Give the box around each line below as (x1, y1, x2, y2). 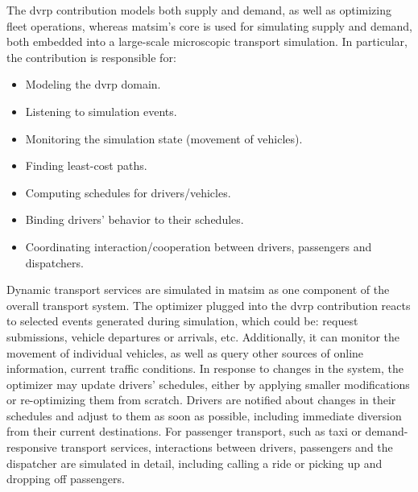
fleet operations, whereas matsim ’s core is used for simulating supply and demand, (6, 17, 412, 34)
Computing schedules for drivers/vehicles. (25, 184, 231, 201)
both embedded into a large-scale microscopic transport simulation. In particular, (6, 33, 408, 50)
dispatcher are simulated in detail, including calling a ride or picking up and (6, 454, 383, 471)
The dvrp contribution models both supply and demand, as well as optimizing (6, 2, 392, 18)
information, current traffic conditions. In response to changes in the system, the (6, 360, 404, 377)
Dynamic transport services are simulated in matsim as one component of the (6, 281, 390, 298)
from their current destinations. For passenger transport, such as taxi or (6, 423, 362, 440)
